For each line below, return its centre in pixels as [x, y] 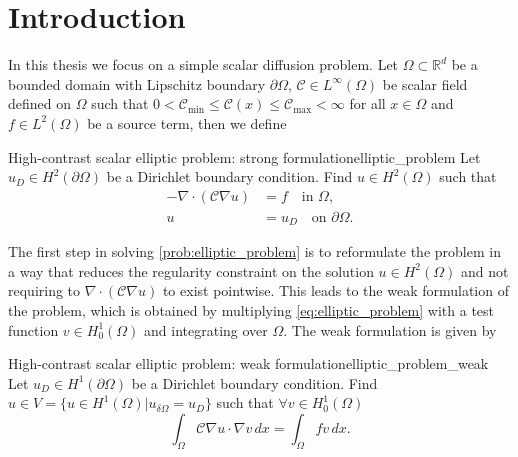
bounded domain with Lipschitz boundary [137, 83]
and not [484, 270]
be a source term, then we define [187, 122]
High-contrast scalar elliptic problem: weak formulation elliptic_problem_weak [248, 363]
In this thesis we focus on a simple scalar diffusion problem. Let [203, 64]
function [33, 329]
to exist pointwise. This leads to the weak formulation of [335, 290]
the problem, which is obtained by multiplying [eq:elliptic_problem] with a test [251, 309]
